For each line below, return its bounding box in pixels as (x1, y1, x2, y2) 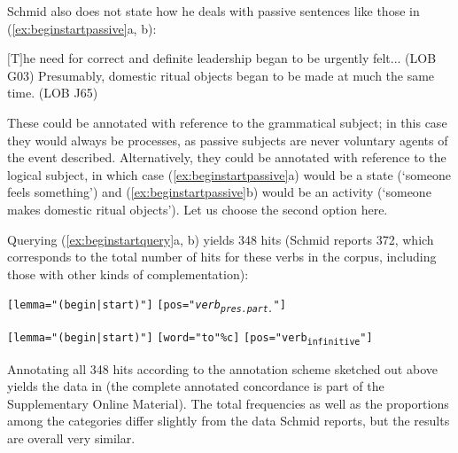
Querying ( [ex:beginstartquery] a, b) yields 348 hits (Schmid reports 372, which (7, 230, 434, 248)
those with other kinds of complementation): (7, 264, 249, 283)
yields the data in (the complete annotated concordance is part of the (7, 377, 384, 395)
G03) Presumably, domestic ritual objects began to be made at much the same (7, 66, 435, 84)
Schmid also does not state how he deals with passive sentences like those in (7, 2, 420, 20)
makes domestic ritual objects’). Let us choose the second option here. (7, 199, 388, 218)
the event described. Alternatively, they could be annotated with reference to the (7, 148, 446, 167)
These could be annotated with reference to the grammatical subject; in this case (7, 113, 447, 131)
